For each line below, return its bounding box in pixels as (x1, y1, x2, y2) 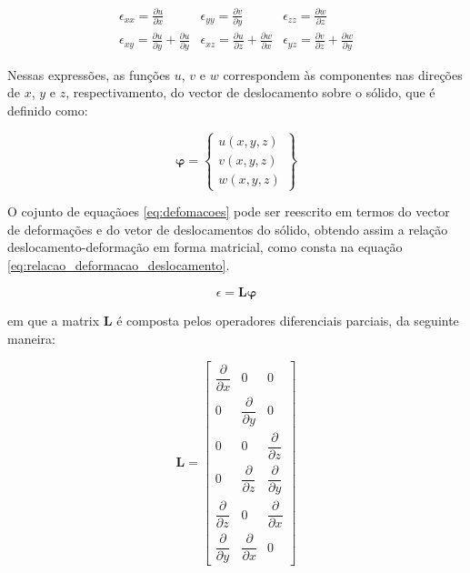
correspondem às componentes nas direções (223, 65, 463, 84)
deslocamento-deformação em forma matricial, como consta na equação (7, 237, 403, 256)
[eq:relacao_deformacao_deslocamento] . (7, 255, 230, 274)
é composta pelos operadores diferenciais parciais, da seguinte (116, 311, 459, 330)
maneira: (7, 329, 55, 348)
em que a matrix (7, 311, 100, 330)
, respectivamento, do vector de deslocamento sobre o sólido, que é (65, 83, 435, 102)
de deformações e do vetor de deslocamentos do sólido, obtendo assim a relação (7, 219, 448, 238)
